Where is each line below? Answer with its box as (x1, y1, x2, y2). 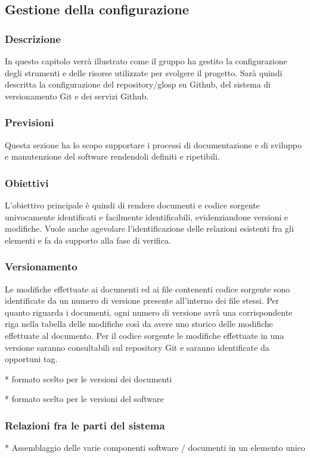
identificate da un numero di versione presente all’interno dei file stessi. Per (5, 294, 280, 307)
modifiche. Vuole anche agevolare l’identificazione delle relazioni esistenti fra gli (5, 222, 294, 235)
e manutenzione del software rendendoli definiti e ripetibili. (5, 150, 220, 163)
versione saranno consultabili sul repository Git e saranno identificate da (5, 341, 269, 353)
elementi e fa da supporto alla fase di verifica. (5, 233, 171, 246)
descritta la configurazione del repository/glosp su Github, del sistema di (5, 78, 271, 91)
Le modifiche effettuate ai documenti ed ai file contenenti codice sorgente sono (5, 282, 290, 295)
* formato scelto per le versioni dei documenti (5, 372, 172, 385)
